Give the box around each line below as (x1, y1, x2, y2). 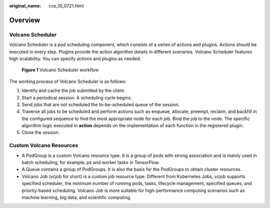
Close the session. (21, 129, 60, 135)
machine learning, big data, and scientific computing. (21, 194, 131, 200)
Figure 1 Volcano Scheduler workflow (21, 67, 99, 73)
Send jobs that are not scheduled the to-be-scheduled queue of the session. (21, 101, 180, 107)
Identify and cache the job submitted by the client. (21, 87, 125, 93)
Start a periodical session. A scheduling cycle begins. (21, 94, 132, 100)
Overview (9, 15, 40, 24)
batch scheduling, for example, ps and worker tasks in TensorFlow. (21, 159, 160, 165)
